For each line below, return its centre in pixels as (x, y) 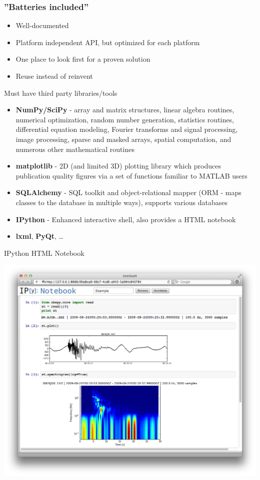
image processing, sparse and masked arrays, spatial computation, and (123, 139)
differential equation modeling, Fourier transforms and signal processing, (127, 129)
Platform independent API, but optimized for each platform (108, 42)
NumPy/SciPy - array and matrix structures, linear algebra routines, (125, 110)
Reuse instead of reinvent (54, 76)
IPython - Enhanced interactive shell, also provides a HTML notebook (126, 219)
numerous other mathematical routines (75, 149)
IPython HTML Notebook (44, 253)
